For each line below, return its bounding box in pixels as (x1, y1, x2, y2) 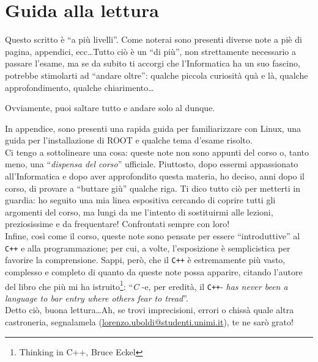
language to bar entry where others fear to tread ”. (5, 291, 188, 304)
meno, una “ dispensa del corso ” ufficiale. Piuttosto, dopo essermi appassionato (5, 157, 298, 170)
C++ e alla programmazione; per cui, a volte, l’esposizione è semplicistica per (5, 241, 290, 254)
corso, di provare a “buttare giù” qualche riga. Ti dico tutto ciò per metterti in (5, 181, 300, 194)
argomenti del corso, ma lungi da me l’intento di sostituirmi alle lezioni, (5, 205, 273, 218)
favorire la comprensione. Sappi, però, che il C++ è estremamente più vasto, (5, 253, 286, 266)
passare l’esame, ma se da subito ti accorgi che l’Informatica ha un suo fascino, (5, 57, 300, 70)
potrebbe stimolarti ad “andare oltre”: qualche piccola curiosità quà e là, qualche (5, 68, 308, 81)
